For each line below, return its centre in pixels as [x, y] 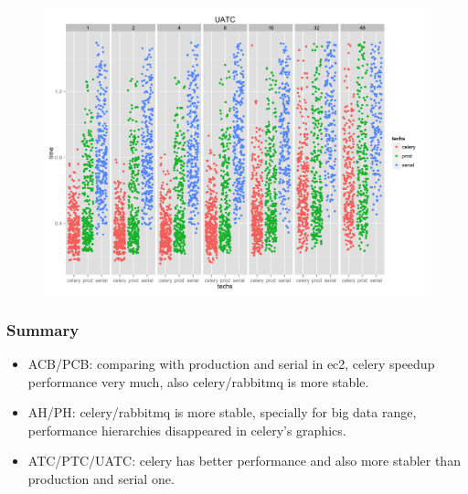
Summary [43, 329]
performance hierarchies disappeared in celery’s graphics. [187, 430]
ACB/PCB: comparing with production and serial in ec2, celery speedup [231, 364]
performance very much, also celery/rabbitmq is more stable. [198, 381]
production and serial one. [101, 479]
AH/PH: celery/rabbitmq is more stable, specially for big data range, [222, 412]
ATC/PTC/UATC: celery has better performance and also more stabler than [244, 461]
